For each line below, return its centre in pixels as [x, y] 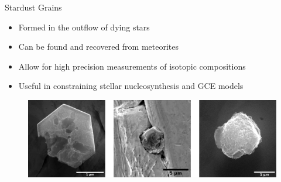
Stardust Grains [33, 7]
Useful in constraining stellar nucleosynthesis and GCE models [131, 86]
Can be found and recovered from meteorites [99, 47]
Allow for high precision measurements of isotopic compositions [132, 66]
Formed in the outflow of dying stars [84, 27]
